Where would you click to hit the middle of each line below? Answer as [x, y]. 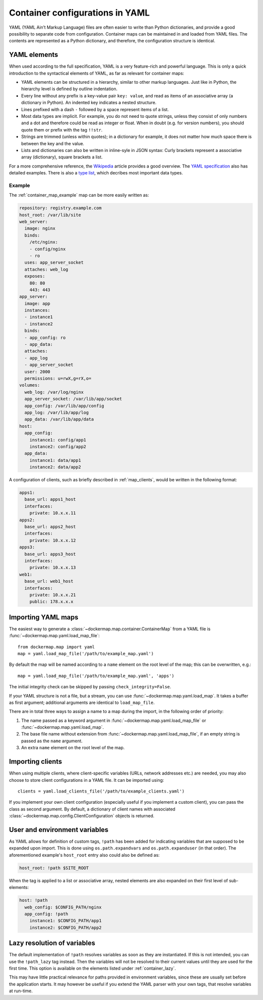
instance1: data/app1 [55, 460]
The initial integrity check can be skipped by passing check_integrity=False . [90, 687]
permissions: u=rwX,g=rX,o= [58, 378]
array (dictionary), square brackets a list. [62, 157]
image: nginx [40, 228]
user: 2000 [38, 372]
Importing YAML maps [44, 617]
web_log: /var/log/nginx [54, 392]
